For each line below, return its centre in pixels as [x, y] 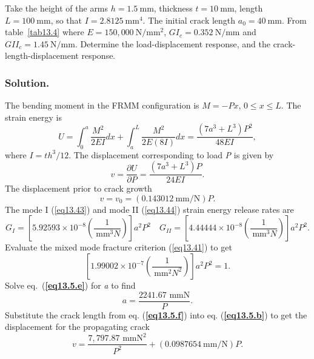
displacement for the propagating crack [77, 327]
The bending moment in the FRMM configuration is [102, 105]
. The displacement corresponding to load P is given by [171, 154]
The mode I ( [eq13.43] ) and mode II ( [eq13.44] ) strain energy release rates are [149, 209]
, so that [66, 20]
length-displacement [42, 55]
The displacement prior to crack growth [78, 188]
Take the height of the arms [57, 8]
